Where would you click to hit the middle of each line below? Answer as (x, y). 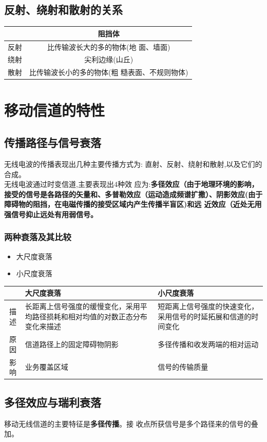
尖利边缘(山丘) (109, 59)
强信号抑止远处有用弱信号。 (51, 214)
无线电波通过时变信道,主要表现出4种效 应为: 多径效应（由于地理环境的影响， (131, 184)
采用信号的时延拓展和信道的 (205, 316)
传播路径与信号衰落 (53, 142)
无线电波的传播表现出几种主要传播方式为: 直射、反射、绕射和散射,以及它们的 (133, 164)
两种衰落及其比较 (38, 237)
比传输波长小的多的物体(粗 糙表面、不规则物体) (109, 72)
